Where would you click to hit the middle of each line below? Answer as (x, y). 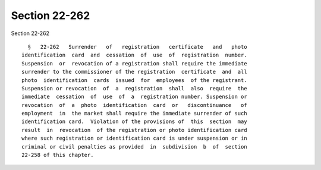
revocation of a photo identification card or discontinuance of (134, 105)
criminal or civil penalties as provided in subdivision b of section (134, 147)
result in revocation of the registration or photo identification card (134, 130)
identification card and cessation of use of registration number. (134, 55)
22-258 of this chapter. (58, 155)
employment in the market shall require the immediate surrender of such (134, 114)
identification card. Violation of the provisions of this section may (134, 122)
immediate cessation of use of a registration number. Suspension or (134, 97)
